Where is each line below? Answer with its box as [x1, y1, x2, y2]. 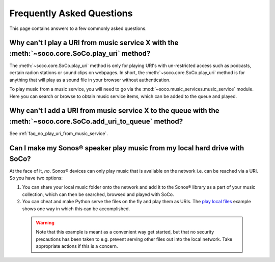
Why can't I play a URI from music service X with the [9, 39, 179, 47]
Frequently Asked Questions [9, 8, 133, 19]
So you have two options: [9, 175, 63, 181]
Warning [36, 219, 54, 225]
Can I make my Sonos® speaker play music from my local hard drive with [9, 144, 244, 152]
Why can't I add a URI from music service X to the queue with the [9, 107, 219, 115]
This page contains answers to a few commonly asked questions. [9, 25, 147, 31]
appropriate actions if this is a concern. [36, 243, 118, 249]
